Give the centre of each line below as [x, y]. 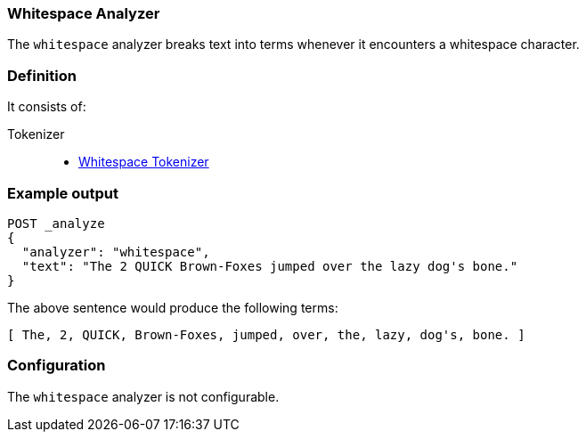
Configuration [57, 366]
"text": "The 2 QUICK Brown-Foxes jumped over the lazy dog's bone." [270, 266]
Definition [42, 75]
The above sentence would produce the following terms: [173, 307]
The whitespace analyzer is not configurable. [143, 396]
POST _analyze [56, 223]
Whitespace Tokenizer [144, 162]
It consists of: [47, 107]
